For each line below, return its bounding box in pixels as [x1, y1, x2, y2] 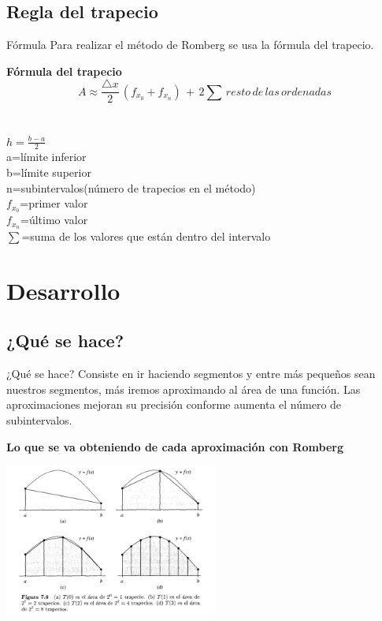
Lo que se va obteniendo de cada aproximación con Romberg [6, 438, 343, 455]
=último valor [20, 211, 88, 228]
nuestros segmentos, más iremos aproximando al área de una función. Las [6, 380, 361, 397]
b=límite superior [6, 164, 91, 181]
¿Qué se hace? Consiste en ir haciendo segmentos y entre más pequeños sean [6, 365, 376, 382]
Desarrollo [6, 274, 121, 306]
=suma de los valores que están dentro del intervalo [21, 227, 271, 244]
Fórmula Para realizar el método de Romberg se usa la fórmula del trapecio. [6, 36, 374, 53]
